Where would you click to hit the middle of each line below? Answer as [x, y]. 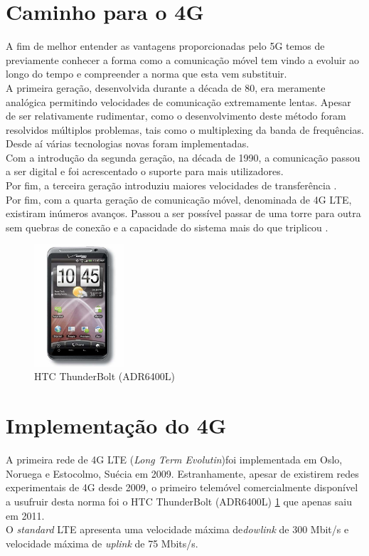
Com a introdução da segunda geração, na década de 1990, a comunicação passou [183, 157]
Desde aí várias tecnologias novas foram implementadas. [128, 143]
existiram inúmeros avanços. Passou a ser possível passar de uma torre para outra [183, 213]
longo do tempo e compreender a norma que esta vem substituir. [146, 74]
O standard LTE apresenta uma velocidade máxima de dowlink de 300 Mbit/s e [177, 529]
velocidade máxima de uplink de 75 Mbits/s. [102, 543]
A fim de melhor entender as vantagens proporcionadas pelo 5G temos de [165, 46]
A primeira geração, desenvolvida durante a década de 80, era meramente [166, 87]
